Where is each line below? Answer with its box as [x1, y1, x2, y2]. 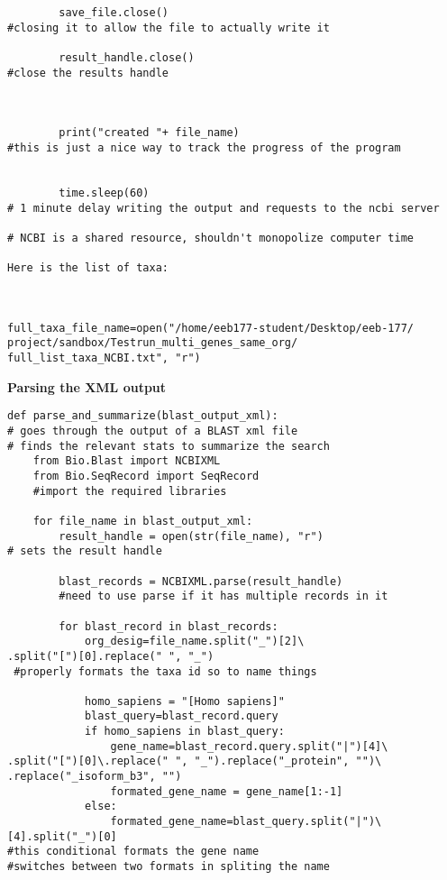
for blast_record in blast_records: [59, 619, 278, 633]
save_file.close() [59, 6, 169, 19]
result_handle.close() [59, 50, 195, 64]
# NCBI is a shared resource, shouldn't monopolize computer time [7, 231, 415, 244]
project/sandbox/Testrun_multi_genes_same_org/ [7, 336, 298, 350]
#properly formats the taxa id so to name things [14, 665, 317, 678]
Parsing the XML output [7, 377, 167, 396]
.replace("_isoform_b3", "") [7, 770, 182, 784]
